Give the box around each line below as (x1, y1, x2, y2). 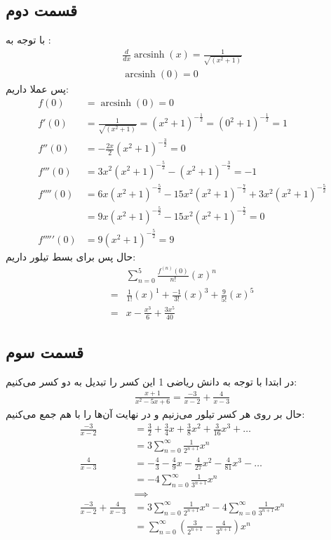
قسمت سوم (6, 341, 84, 363)
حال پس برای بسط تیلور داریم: (6, 249, 136, 263)
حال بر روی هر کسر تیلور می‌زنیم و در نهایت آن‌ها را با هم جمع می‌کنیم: (6, 407, 305, 421)
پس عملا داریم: (6, 81, 69, 96)
